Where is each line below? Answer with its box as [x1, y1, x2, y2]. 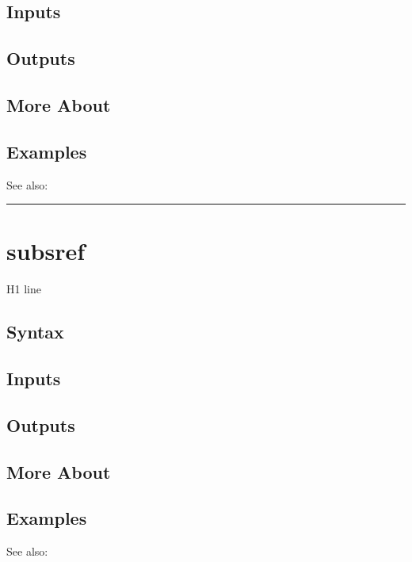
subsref [6, 235, 86, 267]
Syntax [6, 319, 64, 344]
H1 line [6, 281, 41, 297]
